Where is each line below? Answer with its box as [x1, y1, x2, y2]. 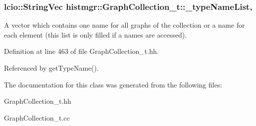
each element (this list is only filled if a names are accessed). [4, 29, 187, 40]
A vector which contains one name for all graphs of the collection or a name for [4, 20, 245, 30]
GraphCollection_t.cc [4, 112, 70, 123]
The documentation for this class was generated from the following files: [4, 79, 222, 89]
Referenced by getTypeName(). [4, 63, 99, 73]
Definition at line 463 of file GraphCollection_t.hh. [4, 46, 159, 56]
